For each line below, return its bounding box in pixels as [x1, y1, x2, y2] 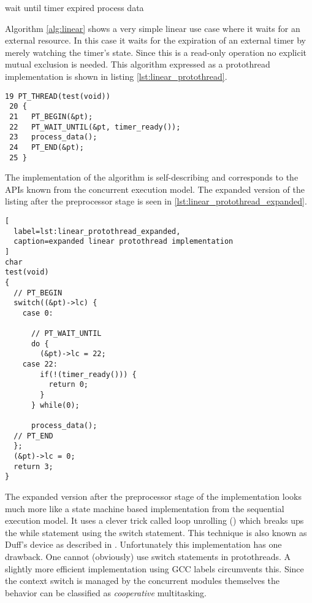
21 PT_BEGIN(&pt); [9, 112, 93, 121]
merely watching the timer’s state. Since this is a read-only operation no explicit [5, 45, 307, 58]
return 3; [13, 462, 53, 471]
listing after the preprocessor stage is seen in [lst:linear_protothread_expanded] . [5, 195, 307, 208]
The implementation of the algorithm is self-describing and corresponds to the [5, 171, 299, 184]
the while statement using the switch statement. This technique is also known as [5, 526, 307, 539]
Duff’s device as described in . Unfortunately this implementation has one [5, 538, 282, 551]
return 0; [48, 380, 89, 389]
